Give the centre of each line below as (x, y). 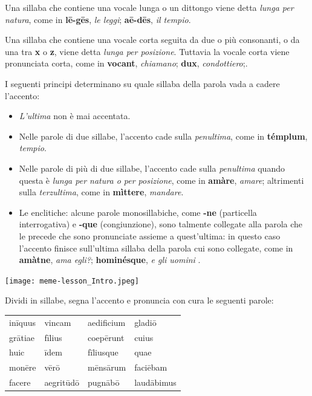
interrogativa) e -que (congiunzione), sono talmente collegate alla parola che (161, 224)
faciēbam (151, 367)
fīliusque (103, 352)
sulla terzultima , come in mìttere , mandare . (101, 192)
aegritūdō (62, 382)
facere (20, 382)
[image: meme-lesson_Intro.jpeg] (72, 281)
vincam (58, 322)
